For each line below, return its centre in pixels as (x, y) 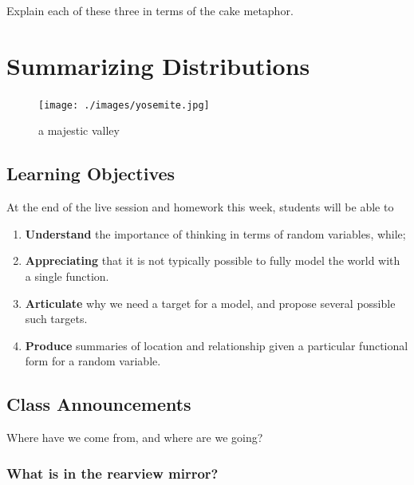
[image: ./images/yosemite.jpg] (124, 105)
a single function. (67, 276)
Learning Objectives (91, 173)
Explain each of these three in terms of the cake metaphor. (150, 10)
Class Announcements (99, 404)
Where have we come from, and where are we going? (135, 438)
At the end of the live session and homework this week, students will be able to (200, 207)
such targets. (56, 319)
